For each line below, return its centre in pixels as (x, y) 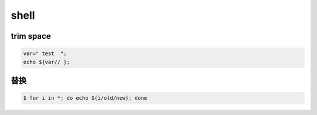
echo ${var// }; (47, 62)
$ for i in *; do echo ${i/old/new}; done (85, 98)
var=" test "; (45, 54)
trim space (31, 36)
